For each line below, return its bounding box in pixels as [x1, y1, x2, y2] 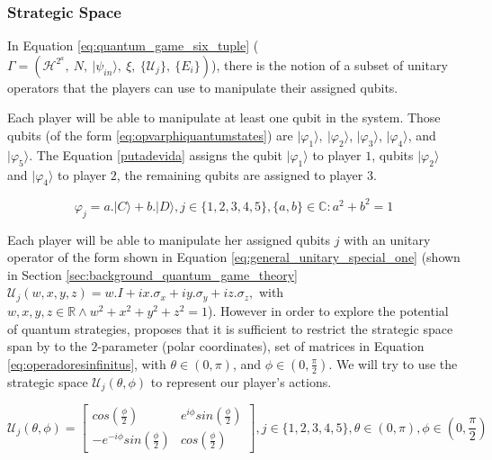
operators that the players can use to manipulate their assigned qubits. [7, 77, 398, 96]
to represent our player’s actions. [150, 372, 332, 391]
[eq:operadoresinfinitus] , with [7, 354, 166, 373]
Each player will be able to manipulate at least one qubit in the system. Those [7, 108, 441, 127]
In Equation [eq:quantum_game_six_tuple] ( [7, 36, 259, 55]
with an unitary [344, 230, 431, 248]
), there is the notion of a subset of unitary [210, 55, 448, 74]
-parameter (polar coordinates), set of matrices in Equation [97, 337, 425, 356]
